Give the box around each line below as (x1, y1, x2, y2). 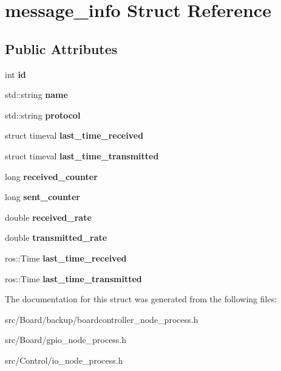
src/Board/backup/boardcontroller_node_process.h (5, 313, 198, 325)
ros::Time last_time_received (5, 251, 127, 264)
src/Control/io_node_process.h (5, 353, 123, 366)
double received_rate (5, 210, 92, 223)
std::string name (5, 88, 68, 101)
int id (5, 68, 26, 80)
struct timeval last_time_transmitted (5, 149, 159, 162)
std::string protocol (5, 108, 81, 121)
